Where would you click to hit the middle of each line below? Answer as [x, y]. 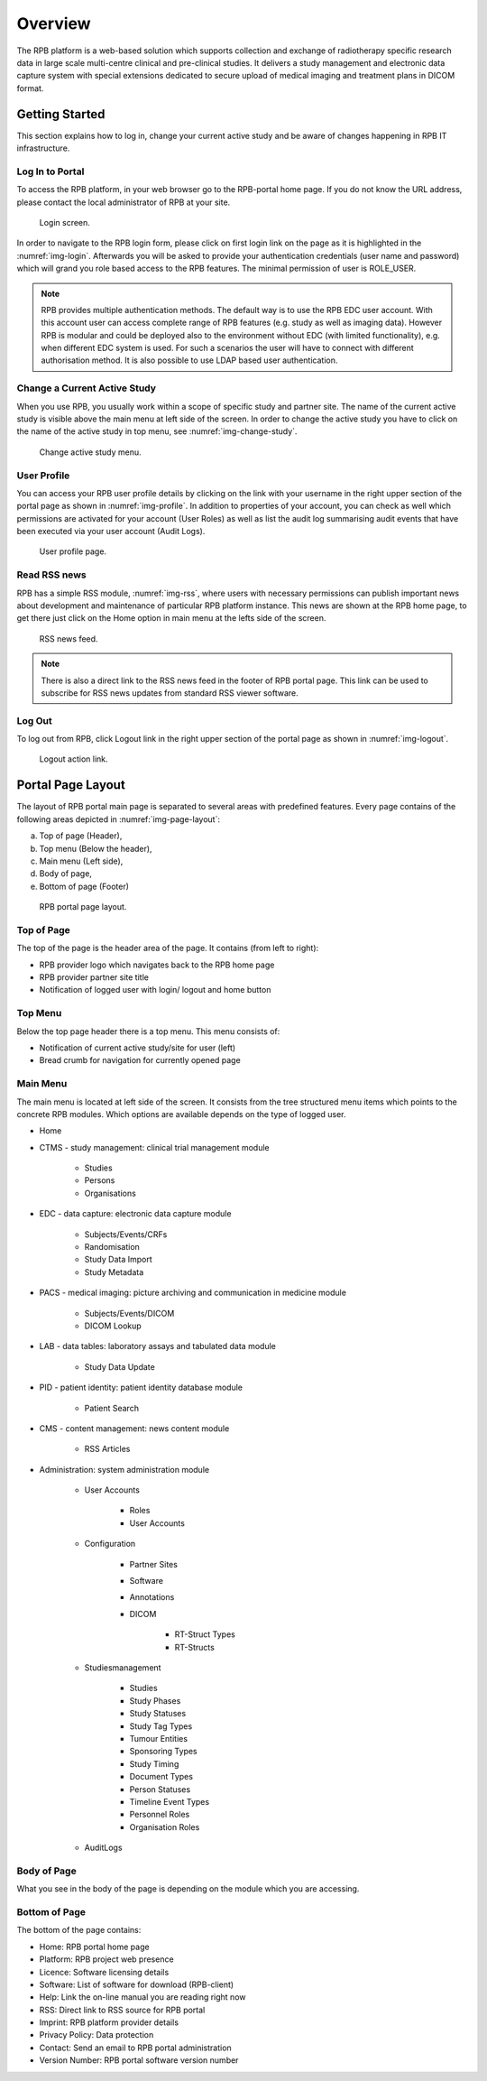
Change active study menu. [90, 452]
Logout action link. [74, 759]
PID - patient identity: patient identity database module [141, 1387]
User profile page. [73, 551]
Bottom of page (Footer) [84, 886]
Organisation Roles [165, 1827]
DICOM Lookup [113, 1326]
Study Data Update [119, 1366]
